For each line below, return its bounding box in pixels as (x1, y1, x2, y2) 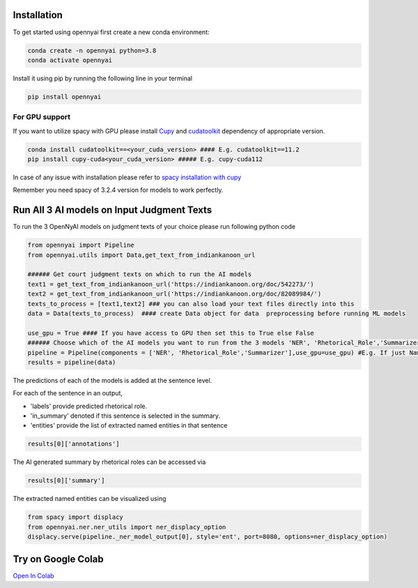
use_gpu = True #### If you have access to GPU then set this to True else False (27, 329, 315, 337)
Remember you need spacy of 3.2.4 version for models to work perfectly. (13, 186, 224, 195)
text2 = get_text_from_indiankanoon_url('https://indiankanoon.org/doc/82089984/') (27, 290, 322, 298)
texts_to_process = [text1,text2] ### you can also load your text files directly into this (27, 300, 355, 308)
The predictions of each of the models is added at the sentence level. (13, 376, 212, 384)
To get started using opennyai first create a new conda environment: (13, 28, 210, 36)
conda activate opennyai (27, 56, 113, 64)
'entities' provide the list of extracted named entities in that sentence (30, 421, 228, 430)
